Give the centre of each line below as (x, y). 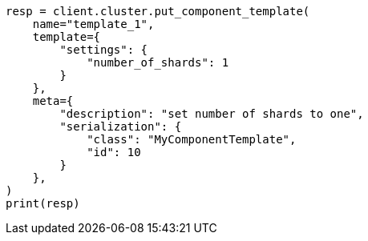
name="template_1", (93, 24)
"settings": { (104, 50)
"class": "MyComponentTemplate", (192, 139)
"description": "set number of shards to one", (212, 114)
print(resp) (43, 203)
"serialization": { (121, 127)
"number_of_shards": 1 (158, 62)
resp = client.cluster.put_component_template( (158, 11)
